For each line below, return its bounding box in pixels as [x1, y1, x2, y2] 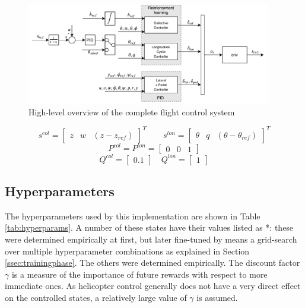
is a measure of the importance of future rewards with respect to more [11, 268, 268, 280]
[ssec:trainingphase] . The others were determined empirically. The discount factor [5, 256, 300, 269]
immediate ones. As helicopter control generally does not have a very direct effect [5, 279, 301, 292]
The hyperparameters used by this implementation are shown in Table [5, 209, 260, 222]
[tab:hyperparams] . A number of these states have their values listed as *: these [5, 221, 294, 234]
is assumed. [196, 291, 238, 304]
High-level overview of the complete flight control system [28, 105, 235, 118]
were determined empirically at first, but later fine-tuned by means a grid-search [5, 233, 297, 246]
